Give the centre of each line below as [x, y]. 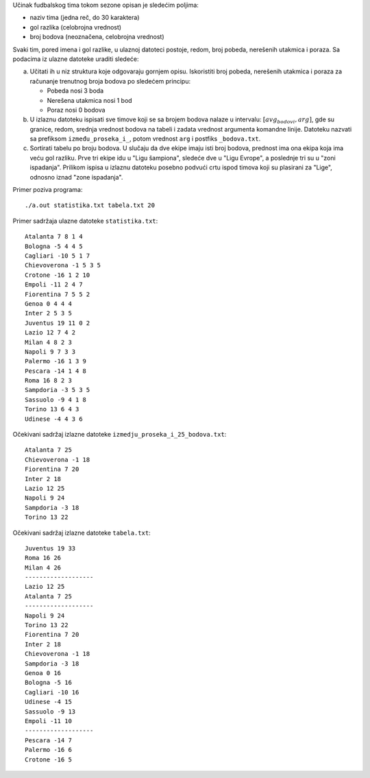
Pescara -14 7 [48, 740]
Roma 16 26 [43, 558]
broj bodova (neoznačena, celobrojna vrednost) [97, 37]
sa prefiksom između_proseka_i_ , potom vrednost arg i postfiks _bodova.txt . [145, 139]
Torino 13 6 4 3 [52, 409]
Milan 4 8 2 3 [48, 342]
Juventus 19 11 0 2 [58, 323]
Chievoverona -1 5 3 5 [63, 265]
